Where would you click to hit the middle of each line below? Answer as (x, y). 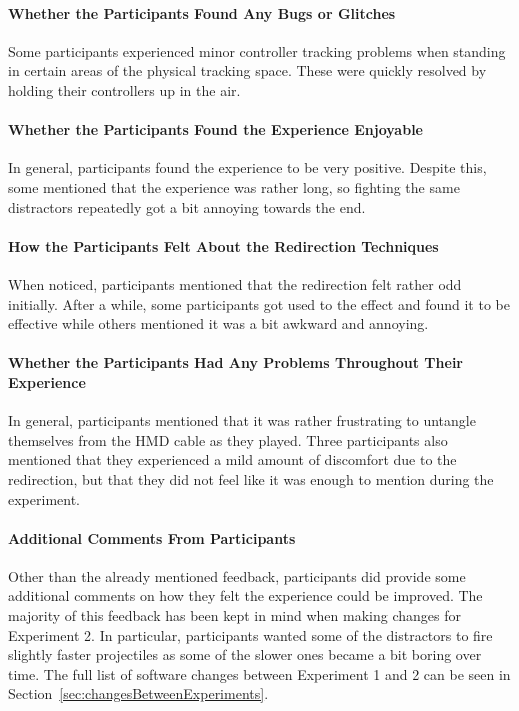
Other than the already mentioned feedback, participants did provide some (237, 575)
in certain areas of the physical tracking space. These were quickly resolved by (247, 70)
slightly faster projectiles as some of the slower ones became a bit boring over (245, 654)
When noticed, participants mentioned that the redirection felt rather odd (235, 283)
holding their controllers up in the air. (124, 89)
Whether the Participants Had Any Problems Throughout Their (235, 362)
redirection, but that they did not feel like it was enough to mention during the (251, 478)
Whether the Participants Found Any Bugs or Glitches (202, 12)
